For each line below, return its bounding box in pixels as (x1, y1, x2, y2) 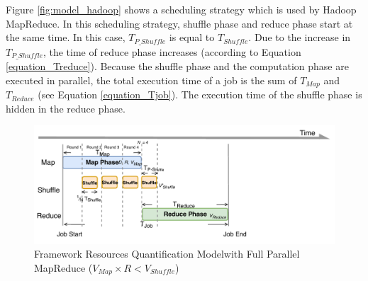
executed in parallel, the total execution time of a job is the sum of (6, 72, 297, 87)
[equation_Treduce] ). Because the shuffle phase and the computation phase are (6, 59, 349, 74)
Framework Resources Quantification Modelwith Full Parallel (34, 246, 300, 261)
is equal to (169, 30, 215, 45)
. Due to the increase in (248, 30, 351, 45)
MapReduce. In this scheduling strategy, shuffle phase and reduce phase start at (6, 16, 353, 30)
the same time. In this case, (6, 30, 126, 45)
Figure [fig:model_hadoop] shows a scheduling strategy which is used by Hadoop (6, 2, 357, 16)
